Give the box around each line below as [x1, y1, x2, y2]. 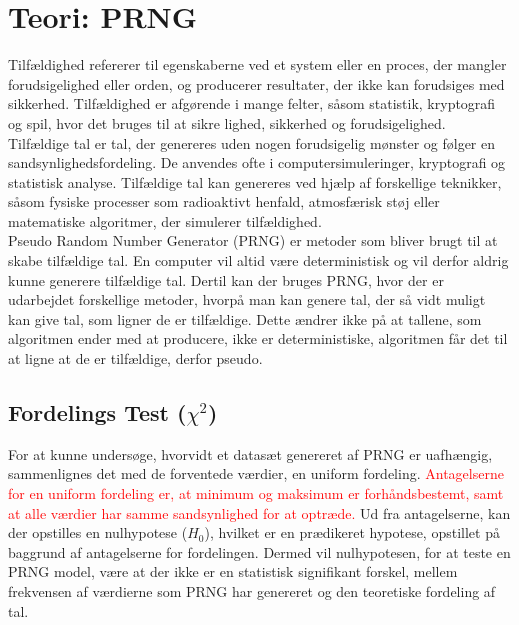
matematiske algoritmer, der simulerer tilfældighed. [8, 210, 322, 231]
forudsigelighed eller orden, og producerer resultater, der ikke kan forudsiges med [8, 73, 505, 94]
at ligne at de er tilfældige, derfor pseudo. [8, 348, 263, 369]
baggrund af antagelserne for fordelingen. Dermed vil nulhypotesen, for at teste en [8, 541, 511, 562]
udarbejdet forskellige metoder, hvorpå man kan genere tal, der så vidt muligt [8, 289, 486, 310]
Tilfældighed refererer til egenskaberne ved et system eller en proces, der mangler [8, 54, 507, 75]
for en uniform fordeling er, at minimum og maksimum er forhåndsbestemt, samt [8, 483, 504, 504]
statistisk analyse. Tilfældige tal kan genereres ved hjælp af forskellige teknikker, [8, 171, 502, 192]
